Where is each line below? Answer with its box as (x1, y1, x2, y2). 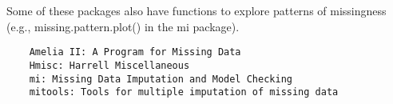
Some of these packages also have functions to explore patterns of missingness (6, 2, 387, 18)
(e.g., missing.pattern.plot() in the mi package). (6, 18, 240, 34)
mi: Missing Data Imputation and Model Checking (29, 73, 292, 85)
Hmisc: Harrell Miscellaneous (29, 59, 190, 71)
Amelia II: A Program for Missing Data (29, 46, 241, 58)
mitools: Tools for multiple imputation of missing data (29, 86, 339, 98)
